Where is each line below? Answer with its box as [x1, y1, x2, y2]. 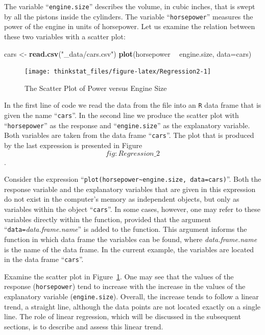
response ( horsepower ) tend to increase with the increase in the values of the [4, 281, 246, 292]
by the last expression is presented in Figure [4, 139, 142, 150]
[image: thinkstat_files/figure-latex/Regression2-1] [25, 68, 211, 76]
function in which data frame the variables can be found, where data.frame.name [4, 233, 257, 244]
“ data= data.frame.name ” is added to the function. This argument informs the [4, 224, 247, 234]
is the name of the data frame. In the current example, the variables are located [4, 244, 254, 254]
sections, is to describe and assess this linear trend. [4, 321, 163, 331]
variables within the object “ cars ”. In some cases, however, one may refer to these [4, 204, 260, 214]
